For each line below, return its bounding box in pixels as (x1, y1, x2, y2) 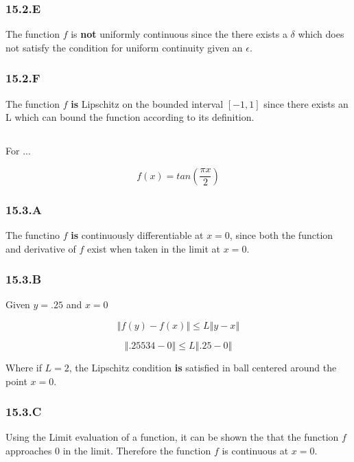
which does (298, 27, 344, 41)
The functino (5, 228, 60, 242)
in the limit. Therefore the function (62, 443, 211, 458)
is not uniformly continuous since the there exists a (71, 27, 287, 41)
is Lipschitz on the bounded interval (71, 96, 224, 111)
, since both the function (229, 228, 333, 242)
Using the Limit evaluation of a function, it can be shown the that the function (5, 430, 339, 444)
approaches (5, 443, 52, 458)
